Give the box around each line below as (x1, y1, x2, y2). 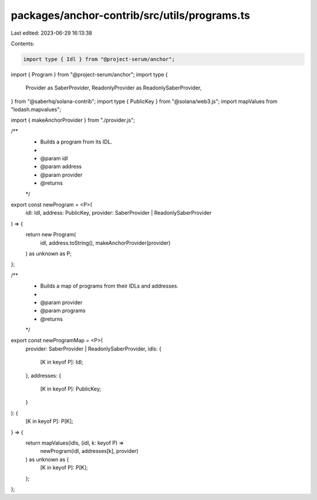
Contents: (11, 40, 35, 47)
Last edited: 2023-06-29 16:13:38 (11, 29, 92, 36)
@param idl (40, 155, 68, 162)
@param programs (40, 307, 86, 314)
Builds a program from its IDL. (40, 138, 113, 145)
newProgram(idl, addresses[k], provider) (40, 448, 139, 455)
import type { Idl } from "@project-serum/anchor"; (23, 56, 176, 62)
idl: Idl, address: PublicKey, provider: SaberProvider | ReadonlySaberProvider (25, 209, 212, 216)
